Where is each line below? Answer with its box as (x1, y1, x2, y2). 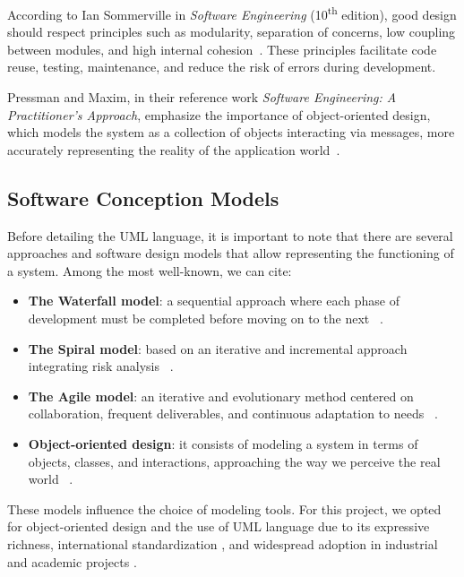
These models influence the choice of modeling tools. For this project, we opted (7, 499, 442, 518)
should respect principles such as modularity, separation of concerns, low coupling (7, 22, 456, 41)
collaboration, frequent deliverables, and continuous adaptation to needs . (28, 404, 438, 423)
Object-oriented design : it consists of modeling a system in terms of (28, 434, 418, 452)
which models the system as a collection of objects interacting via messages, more (7, 123, 455, 142)
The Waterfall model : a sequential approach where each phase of (28, 291, 400, 310)
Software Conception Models (7, 184, 279, 211)
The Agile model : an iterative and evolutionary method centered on (28, 386, 414, 405)
